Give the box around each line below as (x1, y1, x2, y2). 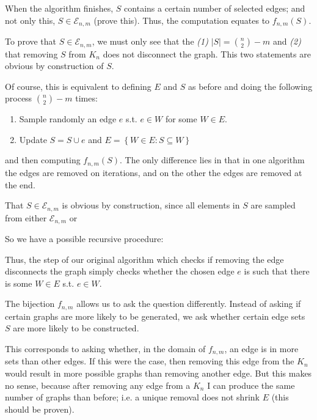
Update (19, 133, 47, 146)
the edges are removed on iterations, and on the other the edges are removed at (5, 166, 302, 179)
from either (5, 211, 47, 224)
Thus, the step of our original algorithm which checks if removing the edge (5, 252, 284, 265)
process (5, 92, 32, 105)
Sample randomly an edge (19, 112, 117, 125)
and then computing (5, 153, 81, 166)
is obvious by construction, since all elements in (62, 199, 240, 212)
